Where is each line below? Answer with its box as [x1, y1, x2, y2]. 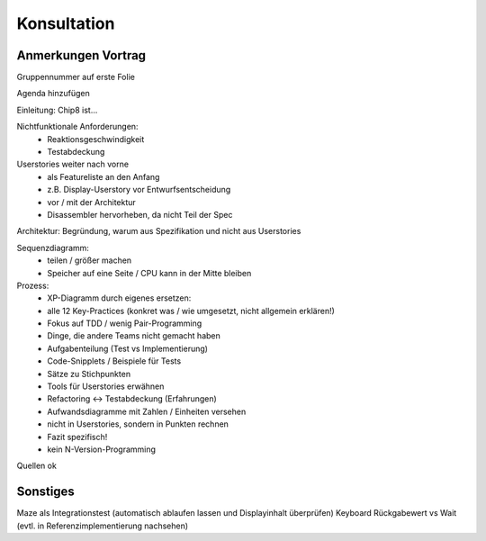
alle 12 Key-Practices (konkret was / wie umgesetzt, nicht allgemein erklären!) [47, 305, 335, 316]
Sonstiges [16, 484, 76, 500]
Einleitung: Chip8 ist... [16, 104, 98, 115]
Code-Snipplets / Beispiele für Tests [47, 356, 182, 366]
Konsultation [16, 14, 115, 33]
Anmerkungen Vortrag [16, 48, 147, 63]
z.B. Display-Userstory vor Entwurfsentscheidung [47, 185, 231, 195]
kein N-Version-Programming [47, 444, 157, 455]
